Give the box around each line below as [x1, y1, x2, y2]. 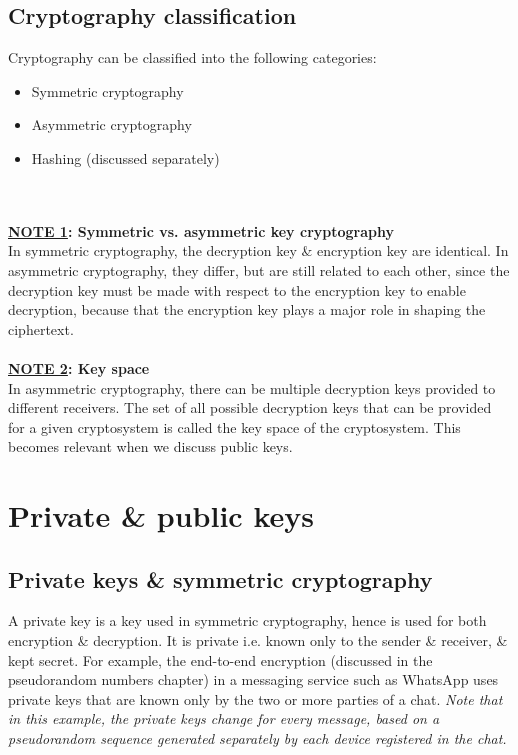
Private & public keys [8, 495, 314, 536]
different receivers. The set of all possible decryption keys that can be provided [8, 397, 492, 418]
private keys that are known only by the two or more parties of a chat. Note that [8, 688, 503, 709]
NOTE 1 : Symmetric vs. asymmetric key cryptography [8, 220, 394, 241]
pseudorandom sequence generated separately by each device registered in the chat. [8, 728, 507, 749]
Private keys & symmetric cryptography [8, 563, 433, 594]
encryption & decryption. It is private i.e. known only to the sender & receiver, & [8, 630, 508, 651]
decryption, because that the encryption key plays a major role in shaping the [8, 299, 486, 320]
